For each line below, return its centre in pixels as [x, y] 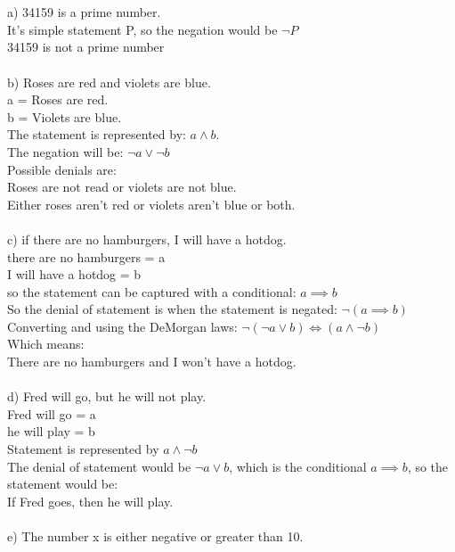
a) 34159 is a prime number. [84, 12]
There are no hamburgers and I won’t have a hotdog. [152, 362]
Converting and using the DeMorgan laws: [122, 326]
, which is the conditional [298, 466]
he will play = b [51, 431]
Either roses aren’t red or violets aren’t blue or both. [151, 204]
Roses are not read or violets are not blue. [122, 187]
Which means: [46, 344]
